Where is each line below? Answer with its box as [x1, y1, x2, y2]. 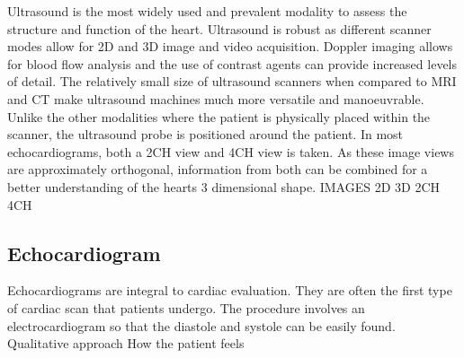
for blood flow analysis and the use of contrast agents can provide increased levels [7, 54, 458, 73]
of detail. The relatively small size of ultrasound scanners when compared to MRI [7, 72, 457, 91]
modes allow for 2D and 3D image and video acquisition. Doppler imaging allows [7, 37, 453, 56]
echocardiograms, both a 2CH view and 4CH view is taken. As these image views [7, 142, 454, 161]
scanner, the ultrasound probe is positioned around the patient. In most [7, 125, 404, 144]
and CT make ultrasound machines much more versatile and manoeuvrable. [7, 89, 424, 108]
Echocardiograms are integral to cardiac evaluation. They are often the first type [7, 281, 452, 300]
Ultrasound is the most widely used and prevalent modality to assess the [7, 2, 407, 20]
